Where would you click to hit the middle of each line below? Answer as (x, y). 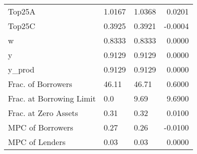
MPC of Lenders (37, 142)
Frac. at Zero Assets (43, 113)
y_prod (21, 69)
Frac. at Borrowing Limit (52, 98)
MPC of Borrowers (41, 127)
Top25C (22, 26)
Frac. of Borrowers (40, 84)
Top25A (22, 11)
